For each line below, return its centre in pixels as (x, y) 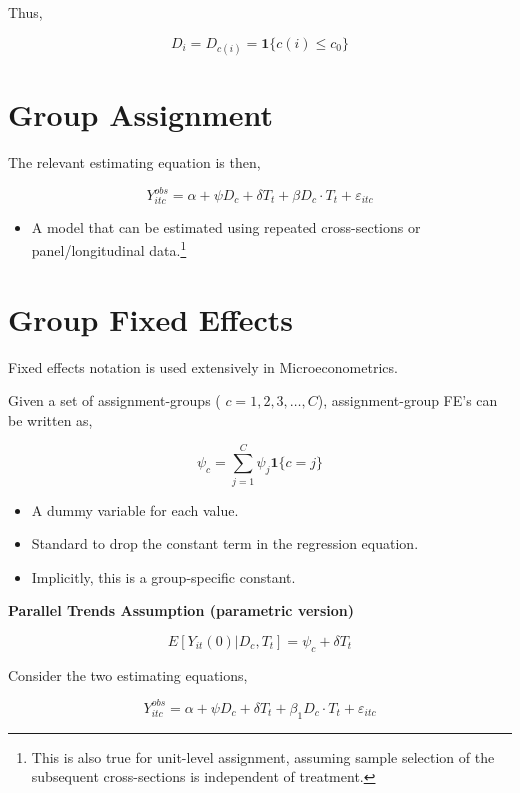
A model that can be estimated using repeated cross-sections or (226, 226)
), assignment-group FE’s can (407, 400)
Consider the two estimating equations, (128, 674)
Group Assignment (140, 113)
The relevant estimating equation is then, (134, 161)
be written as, (50, 419)
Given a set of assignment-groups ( (114, 400)
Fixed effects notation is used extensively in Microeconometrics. (203, 366)
